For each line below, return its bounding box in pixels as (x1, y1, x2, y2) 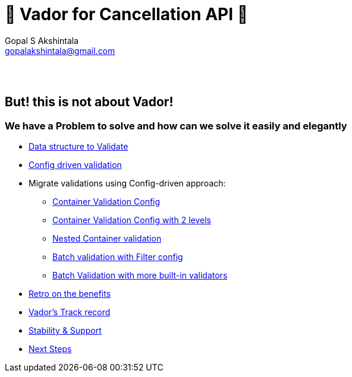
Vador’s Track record (29, 306, 111, 317)
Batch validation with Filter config (52, 251, 183, 262)
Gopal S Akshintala (5, 35, 79, 46)
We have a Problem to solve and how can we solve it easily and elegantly (5, 119, 347, 132)
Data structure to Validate (29, 141, 128, 151)
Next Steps (29, 343, 72, 354)
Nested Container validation (52, 233, 162, 243)
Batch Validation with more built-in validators (52, 270, 228, 280)
